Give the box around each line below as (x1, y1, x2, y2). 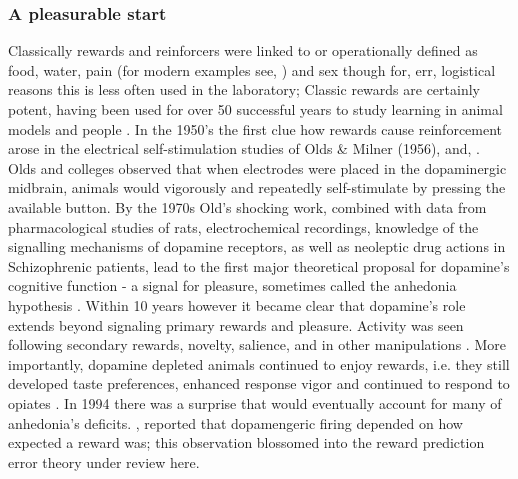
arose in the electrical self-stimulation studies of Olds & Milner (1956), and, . (8, 138, 480, 159)
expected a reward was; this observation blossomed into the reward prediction (8, 432, 485, 453)
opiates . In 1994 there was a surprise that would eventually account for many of (8, 392, 502, 413)
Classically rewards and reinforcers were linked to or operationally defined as (8, 40, 478, 61)
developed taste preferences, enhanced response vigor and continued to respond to (8, 373, 510, 394)
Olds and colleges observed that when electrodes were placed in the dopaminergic (8, 157, 507, 178)
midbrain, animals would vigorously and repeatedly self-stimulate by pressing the (8, 177, 506, 198)
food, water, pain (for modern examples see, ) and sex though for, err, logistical (8, 59, 496, 80)
